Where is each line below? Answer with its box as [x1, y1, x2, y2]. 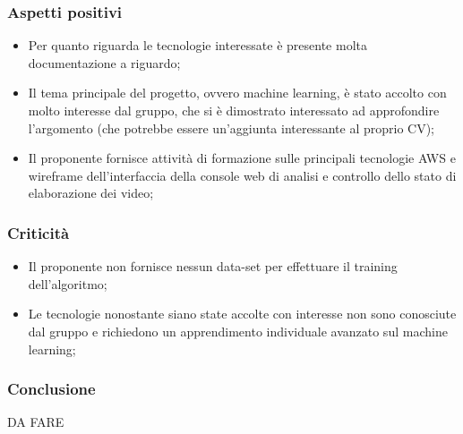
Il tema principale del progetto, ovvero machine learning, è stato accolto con [28, 83, 447, 102]
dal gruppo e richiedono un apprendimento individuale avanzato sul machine [28, 321, 448, 340]
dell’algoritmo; [28, 274, 107, 293]
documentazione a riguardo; [28, 53, 181, 72]
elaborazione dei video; [28, 183, 154, 202]
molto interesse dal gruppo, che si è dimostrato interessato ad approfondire [28, 101, 440, 119]
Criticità [7, 221, 70, 243]
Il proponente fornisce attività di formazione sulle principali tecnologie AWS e [28, 149, 456, 167]
